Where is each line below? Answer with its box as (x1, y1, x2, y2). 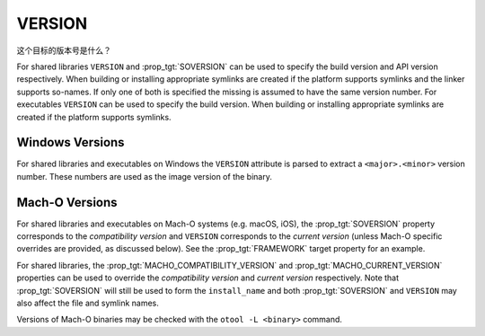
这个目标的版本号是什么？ (16, 45, 111, 56)
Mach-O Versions (16, 194, 118, 210)
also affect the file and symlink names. (16, 297, 159, 309)
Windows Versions (16, 135, 125, 150)
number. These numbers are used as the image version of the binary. (16, 171, 273, 181)
